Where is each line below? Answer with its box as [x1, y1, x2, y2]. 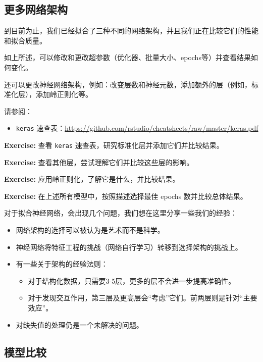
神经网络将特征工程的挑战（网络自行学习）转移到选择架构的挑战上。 [16, 241, 242, 252]
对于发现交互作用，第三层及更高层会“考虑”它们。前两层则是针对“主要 [28, 292, 257, 303]
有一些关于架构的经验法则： [16, 258, 108, 269]
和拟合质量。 [4, 35, 46, 45]
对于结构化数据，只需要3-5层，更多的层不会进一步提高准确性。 [28, 275, 236, 286]
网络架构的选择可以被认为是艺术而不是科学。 [16, 225, 165, 235]
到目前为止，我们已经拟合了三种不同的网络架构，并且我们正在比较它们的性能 [4, 25, 258, 36]
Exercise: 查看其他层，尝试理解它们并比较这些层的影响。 [4, 157, 194, 167]
